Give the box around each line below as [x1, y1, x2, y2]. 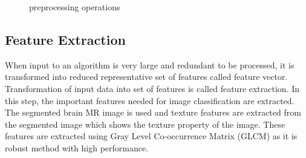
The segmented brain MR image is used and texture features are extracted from [5, 106, 301, 119]
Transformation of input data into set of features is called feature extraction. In [5, 82, 300, 94]
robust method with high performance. [5, 141, 149, 154]
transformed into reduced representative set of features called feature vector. [5, 70, 288, 83]
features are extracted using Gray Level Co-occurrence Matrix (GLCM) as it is [5, 130, 298, 142]
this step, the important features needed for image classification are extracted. [5, 94, 295, 107]
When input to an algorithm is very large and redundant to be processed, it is [5, 58, 295, 71]
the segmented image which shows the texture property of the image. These [5, 117, 285, 130]
